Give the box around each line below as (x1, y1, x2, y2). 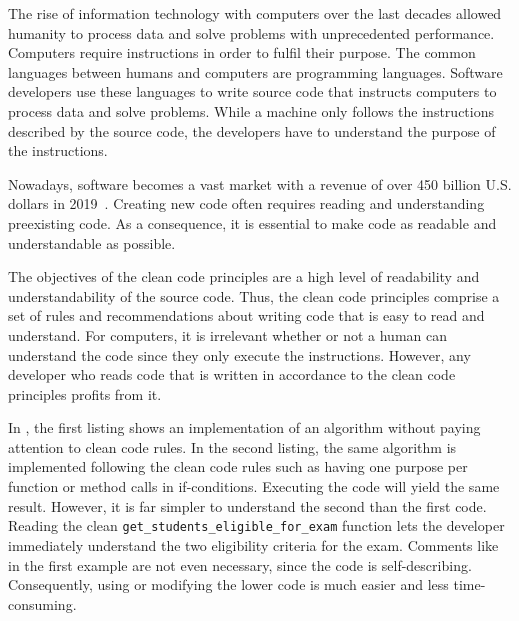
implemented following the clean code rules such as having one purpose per (8, 456, 468, 477)
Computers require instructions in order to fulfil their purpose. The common (8, 42, 476, 63)
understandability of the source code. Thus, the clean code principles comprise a (8, 285, 500, 306)
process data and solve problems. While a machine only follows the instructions (8, 100, 494, 121)
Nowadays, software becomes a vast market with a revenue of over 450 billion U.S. (8, 173, 512, 194)
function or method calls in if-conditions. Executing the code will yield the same (8, 476, 500, 497)
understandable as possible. (8, 232, 176, 253)
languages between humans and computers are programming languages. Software (8, 61, 503, 82)
